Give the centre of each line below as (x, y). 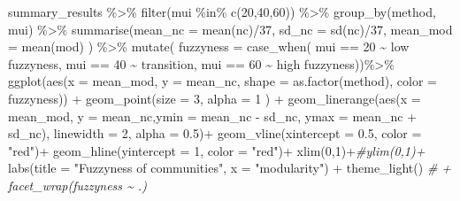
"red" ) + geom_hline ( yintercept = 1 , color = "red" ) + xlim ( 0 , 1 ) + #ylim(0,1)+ (217, 150)
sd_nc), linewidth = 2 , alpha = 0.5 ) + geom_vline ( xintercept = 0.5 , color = (215, 133)
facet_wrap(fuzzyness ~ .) (77, 185)
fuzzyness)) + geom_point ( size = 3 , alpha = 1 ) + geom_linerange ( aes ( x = (215, 98)
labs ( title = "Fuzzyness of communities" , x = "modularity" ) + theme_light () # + (230, 168)
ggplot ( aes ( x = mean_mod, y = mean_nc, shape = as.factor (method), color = (222, 81)
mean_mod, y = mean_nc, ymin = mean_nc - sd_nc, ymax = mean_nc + (213, 116)
